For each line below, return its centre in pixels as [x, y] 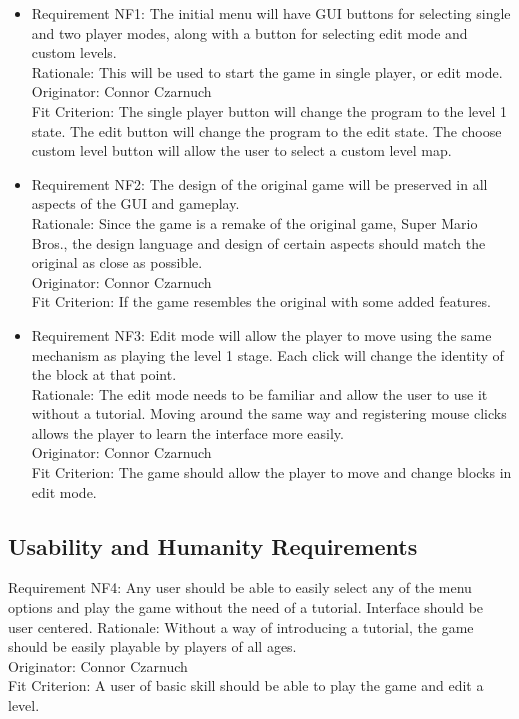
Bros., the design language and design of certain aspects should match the [258, 242]
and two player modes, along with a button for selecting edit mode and [249, 32]
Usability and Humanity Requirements [213, 545]
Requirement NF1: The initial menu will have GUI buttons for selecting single [271, 13]
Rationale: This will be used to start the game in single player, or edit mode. [267, 71]
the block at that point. [104, 374]
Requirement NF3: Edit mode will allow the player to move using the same [261, 334]
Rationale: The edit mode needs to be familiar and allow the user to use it [259, 393]
